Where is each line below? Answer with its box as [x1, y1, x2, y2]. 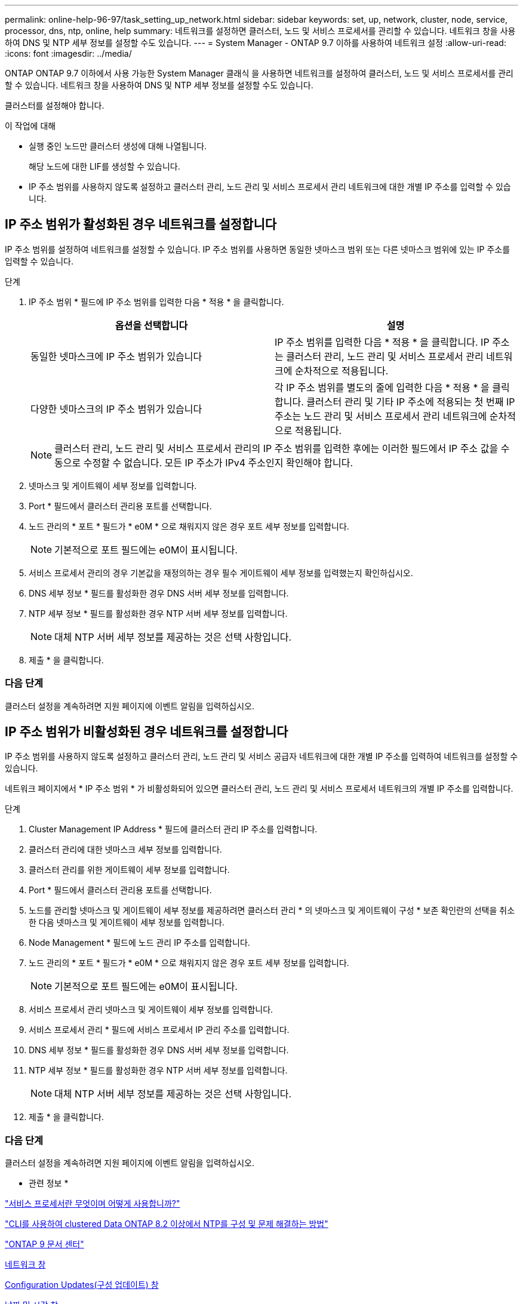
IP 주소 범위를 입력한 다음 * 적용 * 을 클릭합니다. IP [275, 336, 490, 348]
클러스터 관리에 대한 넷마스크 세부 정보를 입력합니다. [29, 844, 222, 855]
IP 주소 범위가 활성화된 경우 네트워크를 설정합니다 [5, 217, 277, 232]
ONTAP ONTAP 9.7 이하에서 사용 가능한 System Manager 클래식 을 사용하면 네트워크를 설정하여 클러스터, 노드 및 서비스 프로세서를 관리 [5, 68, 514, 78]
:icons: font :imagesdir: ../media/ [5, 48, 132, 59]
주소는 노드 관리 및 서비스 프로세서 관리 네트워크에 [275, 410, 487, 422]
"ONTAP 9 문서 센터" [5, 1239, 84, 1250]
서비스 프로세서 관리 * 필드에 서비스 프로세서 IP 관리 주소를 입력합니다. [29, 1025, 290, 1035]
